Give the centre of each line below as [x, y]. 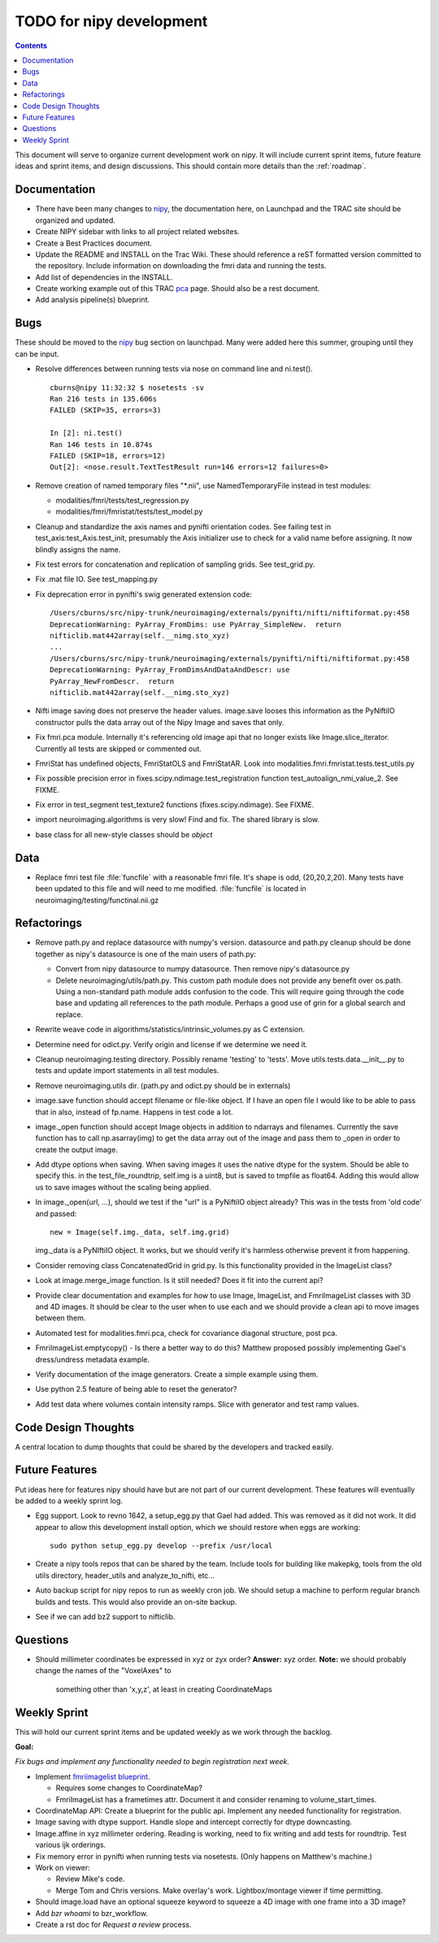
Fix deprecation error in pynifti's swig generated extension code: [143, 594]
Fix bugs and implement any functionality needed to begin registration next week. [152, 1762]
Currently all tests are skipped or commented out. [119, 749]
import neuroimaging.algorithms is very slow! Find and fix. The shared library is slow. [178, 819]
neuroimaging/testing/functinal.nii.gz [97, 900]
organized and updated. [75, 220]
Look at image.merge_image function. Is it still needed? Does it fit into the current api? [179, 1280]
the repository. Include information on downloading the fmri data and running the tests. [181, 266]
